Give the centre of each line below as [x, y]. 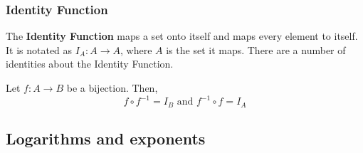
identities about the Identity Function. [90, 64]
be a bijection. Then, [112, 88]
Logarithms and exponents [106, 138]
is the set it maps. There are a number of [256, 49]
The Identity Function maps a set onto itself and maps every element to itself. [182, 36]
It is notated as [39, 49]
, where [136, 49]
